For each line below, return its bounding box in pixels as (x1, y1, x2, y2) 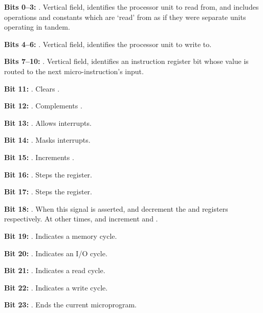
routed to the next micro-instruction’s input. (4, 65, 144, 76)
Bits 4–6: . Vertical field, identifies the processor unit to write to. (4, 38, 212, 49)
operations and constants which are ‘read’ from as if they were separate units (4, 11, 246, 22)
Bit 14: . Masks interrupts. (4, 135, 91, 145)
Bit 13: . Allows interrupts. (4, 117, 92, 128)
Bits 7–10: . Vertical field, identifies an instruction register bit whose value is (4, 56, 249, 66)
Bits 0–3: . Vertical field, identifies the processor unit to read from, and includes (4, 2, 259, 12)
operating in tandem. (4, 21, 70, 32)
